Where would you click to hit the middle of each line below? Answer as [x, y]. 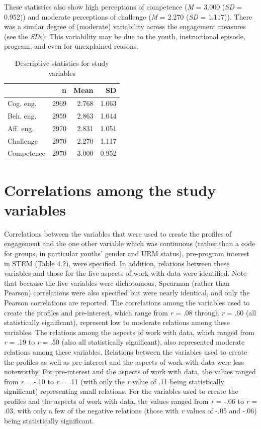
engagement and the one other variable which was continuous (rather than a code [130, 243]
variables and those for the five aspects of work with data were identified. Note [125, 273]
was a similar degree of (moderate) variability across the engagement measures [125, 26]
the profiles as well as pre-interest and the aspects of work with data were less [124, 361]
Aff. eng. [21, 128]
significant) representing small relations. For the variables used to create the [121, 391]
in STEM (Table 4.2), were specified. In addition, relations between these [117, 263]
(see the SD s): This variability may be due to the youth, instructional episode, [125, 36]
